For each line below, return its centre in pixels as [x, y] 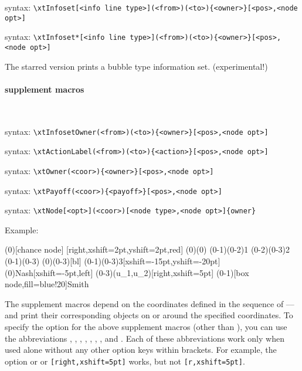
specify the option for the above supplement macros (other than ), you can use [146, 327]
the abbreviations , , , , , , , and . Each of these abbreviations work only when [145, 338]
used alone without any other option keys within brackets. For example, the [141, 350]
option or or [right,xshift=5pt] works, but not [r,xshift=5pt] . [125, 361]
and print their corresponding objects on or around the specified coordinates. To [149, 315]
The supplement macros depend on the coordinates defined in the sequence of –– [150, 303]
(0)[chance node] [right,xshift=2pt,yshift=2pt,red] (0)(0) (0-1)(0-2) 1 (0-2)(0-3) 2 [147, 249]
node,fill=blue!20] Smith [47, 284]
